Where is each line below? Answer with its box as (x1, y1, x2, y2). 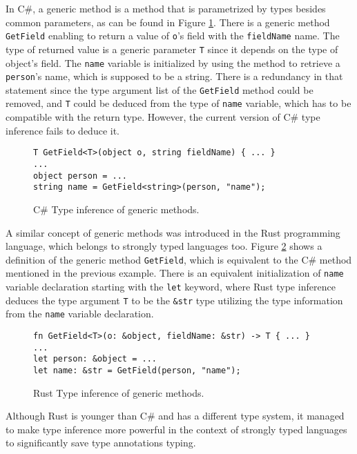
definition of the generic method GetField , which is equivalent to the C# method (6, 252, 352, 266)
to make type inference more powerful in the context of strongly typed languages (6, 422, 347, 436)
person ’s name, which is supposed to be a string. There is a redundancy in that (6, 69, 343, 83)
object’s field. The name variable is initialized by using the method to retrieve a (6, 55, 340, 70)
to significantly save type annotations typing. (6, 435, 196, 450)
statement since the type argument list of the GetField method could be (6, 82, 313, 97)
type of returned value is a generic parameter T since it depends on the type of (6, 41, 338, 56)
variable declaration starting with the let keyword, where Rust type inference (6, 279, 336, 294)
